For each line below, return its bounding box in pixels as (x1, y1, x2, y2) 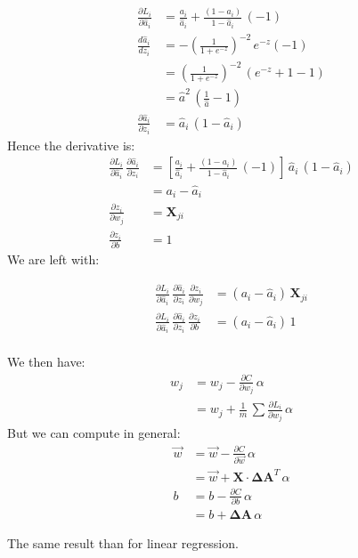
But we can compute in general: (7, 424, 181, 442)
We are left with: (7, 250, 100, 269)
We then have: (7, 352, 85, 371)
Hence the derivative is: (7, 135, 135, 154)
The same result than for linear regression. (7, 533, 239, 552)
